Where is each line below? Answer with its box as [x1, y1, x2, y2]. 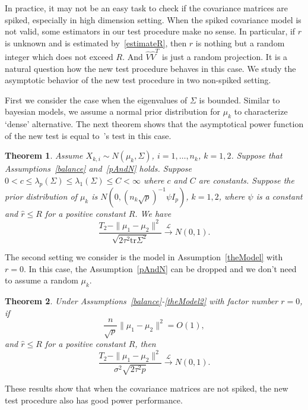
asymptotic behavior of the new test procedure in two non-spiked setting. [5, 74, 271, 86]
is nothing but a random [195, 36, 285, 49]
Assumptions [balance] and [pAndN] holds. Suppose [5, 162, 192, 175]
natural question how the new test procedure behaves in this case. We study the [5, 62, 296, 74]
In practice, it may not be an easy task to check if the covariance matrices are [5, 2, 288, 14]
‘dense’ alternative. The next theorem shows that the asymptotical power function [5, 118, 304, 130]
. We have [135, 207, 172, 219]
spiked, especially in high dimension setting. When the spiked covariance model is [5, 13, 301, 26]
